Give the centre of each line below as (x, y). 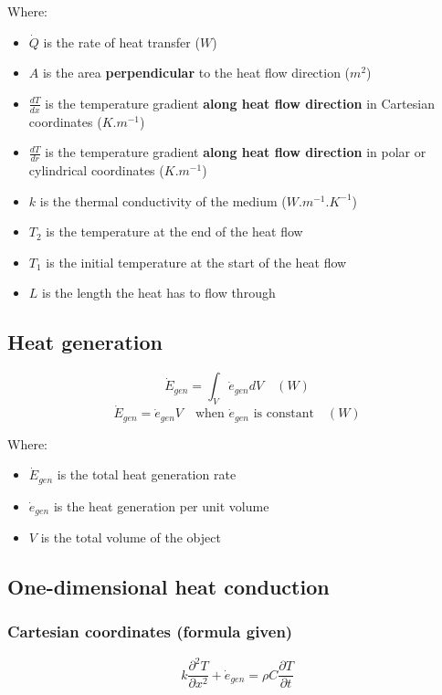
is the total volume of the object (131, 537)
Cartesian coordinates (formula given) (150, 632)
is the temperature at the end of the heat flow (174, 232)
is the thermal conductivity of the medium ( (163, 200)
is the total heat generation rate (147, 474)
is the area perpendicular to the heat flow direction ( (196, 73)
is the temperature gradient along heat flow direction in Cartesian (240, 103)
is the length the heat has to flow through (159, 293)
